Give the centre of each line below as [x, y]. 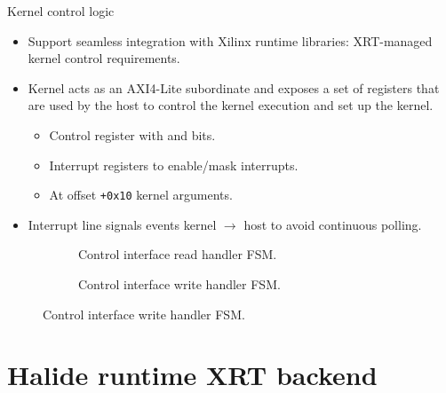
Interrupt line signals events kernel [122, 224]
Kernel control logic [61, 11]
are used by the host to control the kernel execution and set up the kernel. [231, 105]
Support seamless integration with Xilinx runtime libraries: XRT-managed [230, 40]
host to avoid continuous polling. [333, 224]
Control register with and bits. [132, 134]
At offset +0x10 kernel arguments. [141, 195]
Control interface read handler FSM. [178, 254]
